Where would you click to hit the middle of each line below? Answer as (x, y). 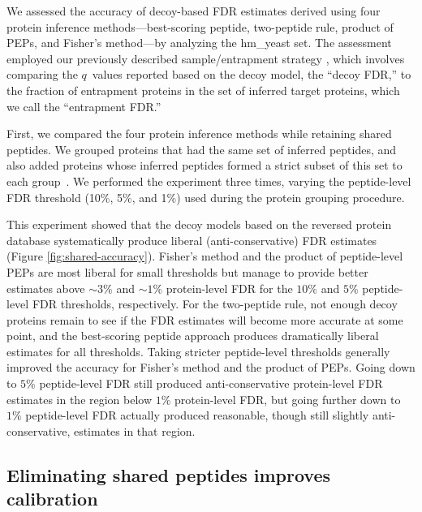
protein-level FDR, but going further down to (288, 399)
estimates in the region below (80, 399)
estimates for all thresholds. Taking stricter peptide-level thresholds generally (198, 351)
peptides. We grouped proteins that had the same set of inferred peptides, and (202, 149)
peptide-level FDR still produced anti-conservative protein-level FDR (211, 383)
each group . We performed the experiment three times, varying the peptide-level (209, 181)
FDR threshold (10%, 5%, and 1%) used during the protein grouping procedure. (206, 197)
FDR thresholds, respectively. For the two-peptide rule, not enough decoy (215, 304)
